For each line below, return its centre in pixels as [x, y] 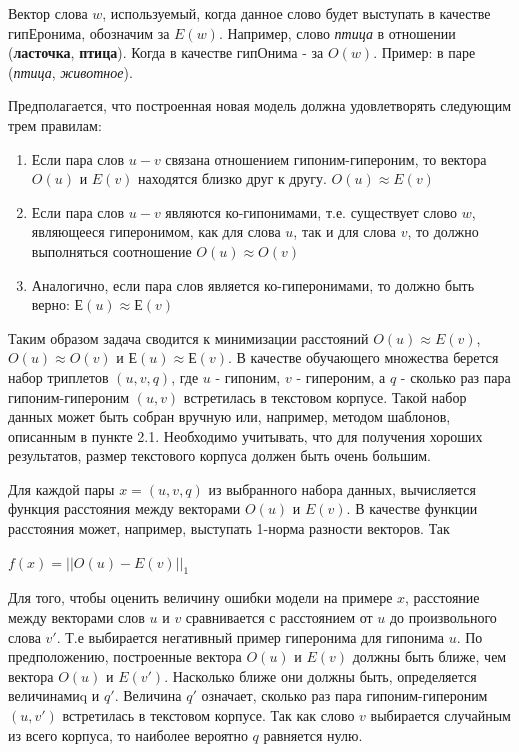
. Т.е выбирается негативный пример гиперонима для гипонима [250, 636]
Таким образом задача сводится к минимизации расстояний [188, 337]
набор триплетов [58, 376]
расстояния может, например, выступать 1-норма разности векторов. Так [229, 528]
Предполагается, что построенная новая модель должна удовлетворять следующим [260, 105]
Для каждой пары [61, 488]
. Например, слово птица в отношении [337, 32]
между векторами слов [76, 617]
